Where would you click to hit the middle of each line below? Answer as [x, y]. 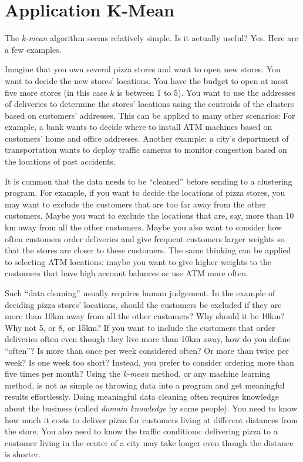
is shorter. [23, 454]
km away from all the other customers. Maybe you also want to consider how [144, 227]
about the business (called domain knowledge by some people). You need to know [151, 408]
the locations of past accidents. [60, 161]
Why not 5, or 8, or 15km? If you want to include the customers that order [140, 327]
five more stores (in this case [56, 92]
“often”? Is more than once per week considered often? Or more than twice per [147, 350]
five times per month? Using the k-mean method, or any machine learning [138, 374]
